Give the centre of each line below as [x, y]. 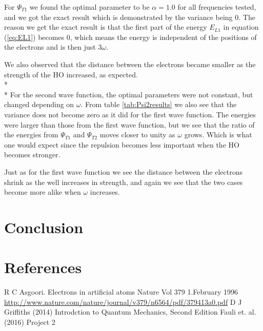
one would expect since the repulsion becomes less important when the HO [122, 144]
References [43, 267]
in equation [241, 27]
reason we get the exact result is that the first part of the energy [106, 27]
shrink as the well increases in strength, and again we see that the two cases [124, 182]
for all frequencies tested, [217, 7]
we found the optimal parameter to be [89, 7]
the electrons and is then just [50, 47]
